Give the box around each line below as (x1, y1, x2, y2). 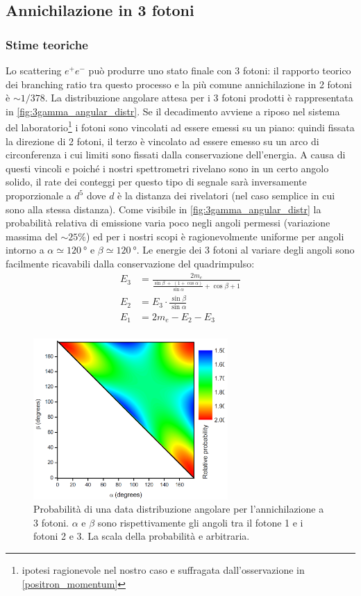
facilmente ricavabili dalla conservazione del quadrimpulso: (6, 256, 255, 270)
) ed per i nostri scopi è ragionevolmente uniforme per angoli (85, 229, 344, 243)
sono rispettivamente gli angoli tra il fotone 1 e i (97, 515, 303, 529)
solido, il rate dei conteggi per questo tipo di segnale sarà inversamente (6, 174, 307, 189)
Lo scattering (6, 63, 62, 77)
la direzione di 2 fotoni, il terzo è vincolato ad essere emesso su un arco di (6, 133, 319, 148)
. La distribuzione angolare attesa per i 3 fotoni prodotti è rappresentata (44, 90, 353, 105)
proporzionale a (6, 188, 72, 202)
